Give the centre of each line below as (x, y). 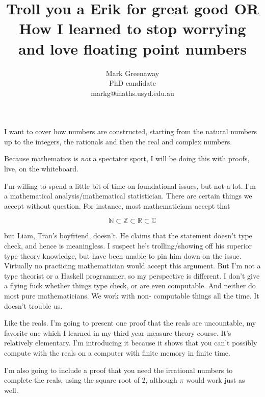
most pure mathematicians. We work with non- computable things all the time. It (132, 295)
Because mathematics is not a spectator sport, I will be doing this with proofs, (127, 158)
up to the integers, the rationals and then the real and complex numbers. (118, 141)
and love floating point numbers (132, 48)
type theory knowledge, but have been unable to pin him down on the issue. (123, 255)
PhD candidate (132, 83)
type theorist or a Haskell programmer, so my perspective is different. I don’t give (132, 275)
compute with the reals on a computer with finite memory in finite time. (117, 352)
